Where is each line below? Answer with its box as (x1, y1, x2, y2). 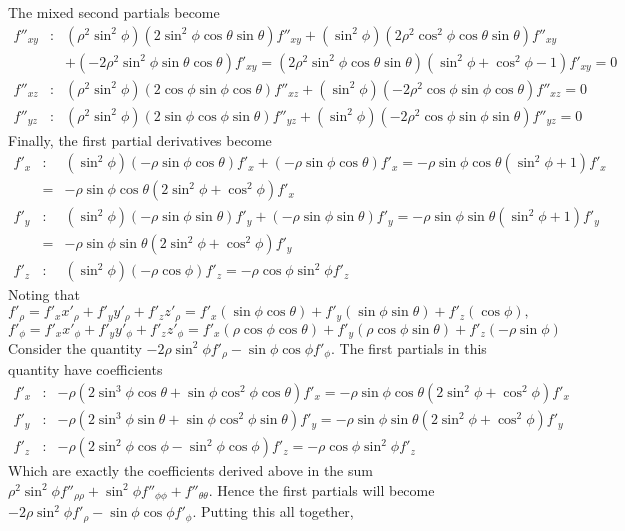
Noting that (8, 284, 80, 305)
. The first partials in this (330, 337, 487, 358)
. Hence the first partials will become (208, 479, 435, 500)
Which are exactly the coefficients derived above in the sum (8, 460, 373, 481)
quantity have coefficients (8, 359, 163, 380)
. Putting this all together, (192, 501, 354, 522)
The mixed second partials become (8, 2, 220, 22)
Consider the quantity (8, 337, 142, 358)
